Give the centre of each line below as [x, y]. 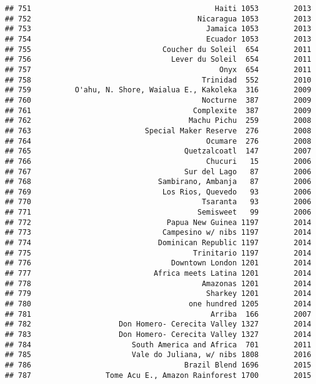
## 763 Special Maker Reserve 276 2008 [158, 131]
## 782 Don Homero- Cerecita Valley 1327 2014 [158, 324]
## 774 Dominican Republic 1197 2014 [158, 243]
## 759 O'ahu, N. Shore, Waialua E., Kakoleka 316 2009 [158, 90]
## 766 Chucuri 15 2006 [158, 161]
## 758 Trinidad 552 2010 [158, 80]
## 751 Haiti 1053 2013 [158, 9]
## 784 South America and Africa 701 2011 [158, 345]
